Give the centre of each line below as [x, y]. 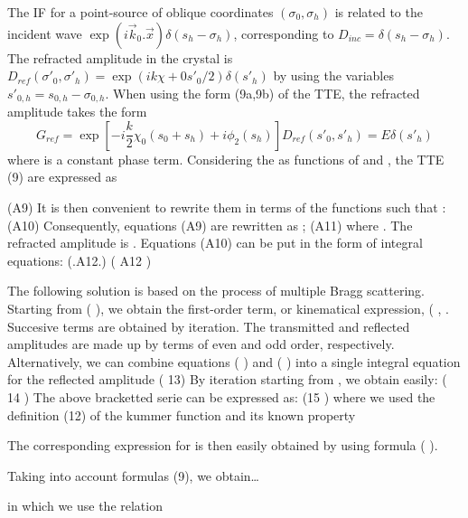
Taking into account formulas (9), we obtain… [134, 475]
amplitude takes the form [77, 112]
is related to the [379, 12]
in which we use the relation [85, 506]
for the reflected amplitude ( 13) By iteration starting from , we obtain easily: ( [227, 379]
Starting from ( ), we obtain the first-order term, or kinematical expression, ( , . [228, 308]
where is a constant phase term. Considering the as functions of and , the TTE [226, 159]
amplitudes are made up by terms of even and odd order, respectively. [201, 344]
